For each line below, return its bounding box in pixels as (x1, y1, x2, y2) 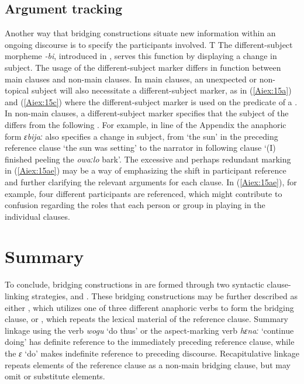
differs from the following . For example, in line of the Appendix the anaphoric (5, 118, 286, 130)
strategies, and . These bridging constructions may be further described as (32, 290, 298, 302)
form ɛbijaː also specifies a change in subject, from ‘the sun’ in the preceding (5, 130, 278, 142)
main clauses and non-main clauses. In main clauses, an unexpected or (5, 72, 257, 85)
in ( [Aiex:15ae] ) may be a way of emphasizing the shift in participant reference (5, 164, 286, 177)
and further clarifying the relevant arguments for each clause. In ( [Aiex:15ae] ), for (5, 175, 297, 188)
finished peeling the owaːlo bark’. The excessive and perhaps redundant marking (5, 153, 291, 165)
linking (5, 290, 29, 302)
